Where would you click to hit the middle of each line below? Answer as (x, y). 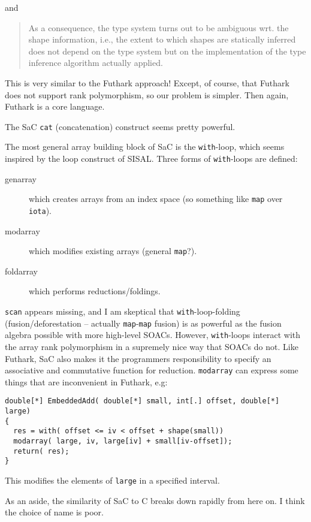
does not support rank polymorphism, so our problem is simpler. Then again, (147, 94)
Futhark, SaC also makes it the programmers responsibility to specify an (138, 358)
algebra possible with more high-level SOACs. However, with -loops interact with (153, 335)
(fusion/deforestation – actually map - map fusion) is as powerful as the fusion (143, 323)
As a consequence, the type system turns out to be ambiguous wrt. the (158, 27)
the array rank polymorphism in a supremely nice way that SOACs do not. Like (152, 347)
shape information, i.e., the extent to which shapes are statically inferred (162, 39)
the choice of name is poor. (54, 512)
